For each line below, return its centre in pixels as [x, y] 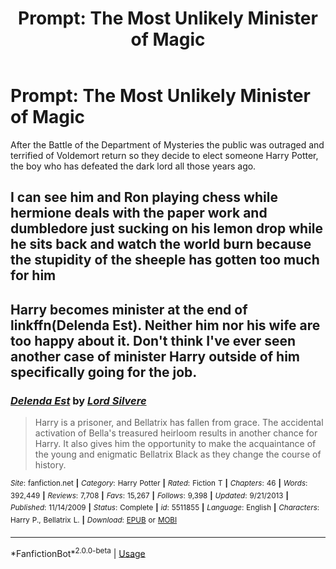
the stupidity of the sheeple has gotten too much [165, 260]
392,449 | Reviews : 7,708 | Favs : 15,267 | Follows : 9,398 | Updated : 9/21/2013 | [149, 495]
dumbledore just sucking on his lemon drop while [167, 228]
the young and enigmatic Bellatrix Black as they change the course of [178, 454]
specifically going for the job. [104, 372]
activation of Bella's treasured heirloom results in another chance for [176, 433]
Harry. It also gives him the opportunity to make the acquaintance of [175, 444]
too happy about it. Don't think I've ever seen [153, 340]
